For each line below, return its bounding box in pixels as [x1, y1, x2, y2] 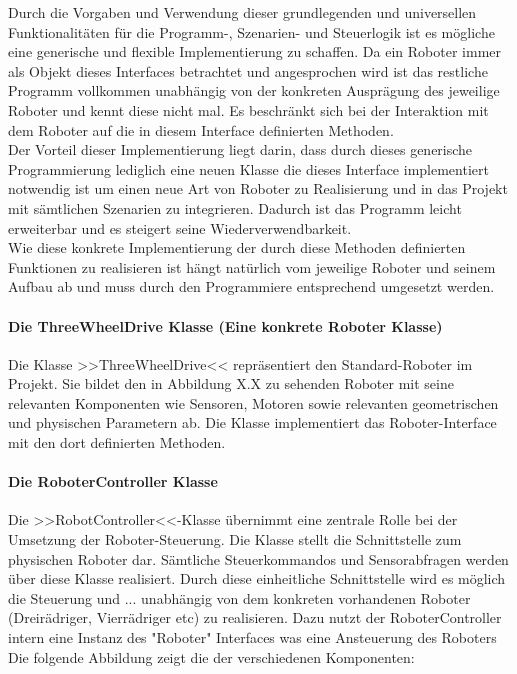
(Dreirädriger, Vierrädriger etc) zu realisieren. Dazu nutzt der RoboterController [8, 607, 502, 628]
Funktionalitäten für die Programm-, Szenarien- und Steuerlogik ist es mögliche [8, 21, 495, 42]
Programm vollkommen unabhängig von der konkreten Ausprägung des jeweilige [8, 80, 500, 101]
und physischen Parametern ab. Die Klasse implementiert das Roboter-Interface [8, 412, 497, 433]
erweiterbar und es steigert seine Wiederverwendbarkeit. [8, 217, 352, 238]
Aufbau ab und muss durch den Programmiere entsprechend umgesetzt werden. [8, 276, 495, 297]
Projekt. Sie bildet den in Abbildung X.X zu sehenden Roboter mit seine [8, 373, 454, 394]
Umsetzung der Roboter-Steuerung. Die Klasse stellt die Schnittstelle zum [8, 529, 462, 550]
